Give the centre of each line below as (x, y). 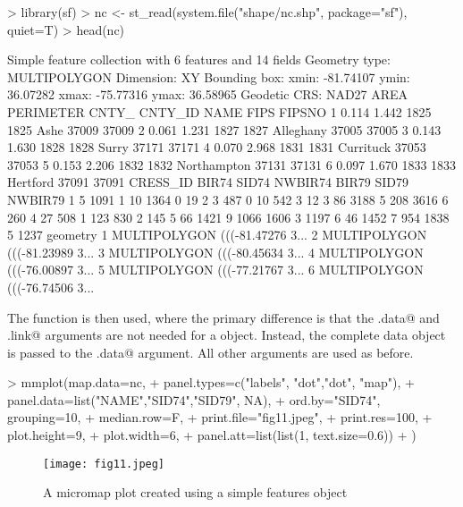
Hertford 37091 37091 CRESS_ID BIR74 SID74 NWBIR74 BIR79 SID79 (208, 182)
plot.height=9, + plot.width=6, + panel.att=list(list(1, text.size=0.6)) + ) (212, 435)
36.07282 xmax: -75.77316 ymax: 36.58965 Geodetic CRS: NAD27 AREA (208, 94)
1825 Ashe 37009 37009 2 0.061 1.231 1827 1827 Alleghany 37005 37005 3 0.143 (224, 129)
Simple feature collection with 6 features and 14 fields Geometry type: (199, 59)
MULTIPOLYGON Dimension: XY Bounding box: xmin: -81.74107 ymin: (209, 76)
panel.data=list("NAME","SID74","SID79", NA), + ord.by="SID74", (194, 399)
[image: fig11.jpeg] (104, 464)
